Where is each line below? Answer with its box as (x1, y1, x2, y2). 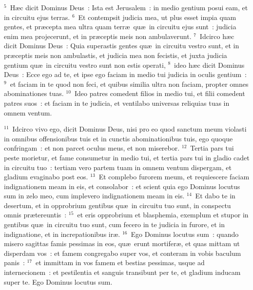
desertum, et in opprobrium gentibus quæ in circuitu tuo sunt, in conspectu (4, 200, 231, 210)
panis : (4, 257, 25, 268)
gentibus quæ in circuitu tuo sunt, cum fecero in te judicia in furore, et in (4, 219, 225, 230)
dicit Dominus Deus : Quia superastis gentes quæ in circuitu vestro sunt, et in (4, 40, 239, 51)
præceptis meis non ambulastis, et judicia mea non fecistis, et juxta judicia (4, 50, 227, 60)
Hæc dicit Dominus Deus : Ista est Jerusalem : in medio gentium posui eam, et (10, 2, 248, 12)
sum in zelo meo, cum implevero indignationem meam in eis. (4, 191, 185, 201)
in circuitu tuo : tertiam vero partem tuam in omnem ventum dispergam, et (4, 162, 232, 172)
